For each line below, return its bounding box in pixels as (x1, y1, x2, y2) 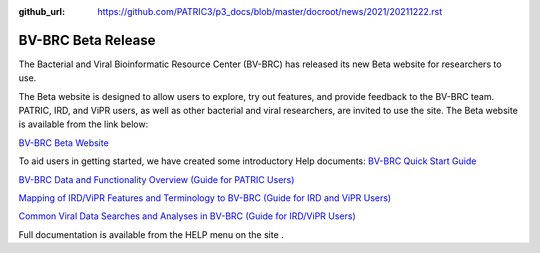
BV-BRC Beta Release (18, 31, 156, 49)
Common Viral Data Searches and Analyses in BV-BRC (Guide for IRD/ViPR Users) (18, 210, 357, 222)
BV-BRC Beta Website (18, 136, 109, 149)
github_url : (18, 6, 65, 17)
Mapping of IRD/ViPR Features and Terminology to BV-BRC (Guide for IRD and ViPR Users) (18, 192, 392, 204)
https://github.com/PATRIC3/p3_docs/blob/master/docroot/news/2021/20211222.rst (97, 6, 443, 17)
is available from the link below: (18, 118, 149, 130)
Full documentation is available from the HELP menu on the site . (18, 228, 284, 240)
